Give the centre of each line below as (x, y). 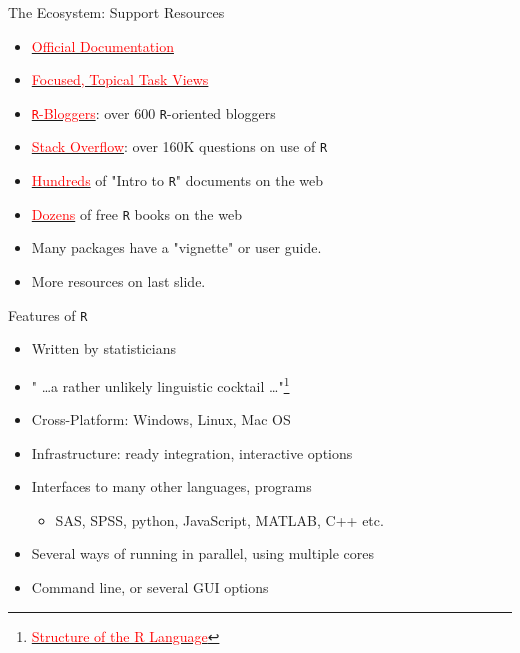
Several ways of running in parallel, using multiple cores (203, 553)
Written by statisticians (103, 348)
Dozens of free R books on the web (136, 213)
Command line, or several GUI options (150, 587)
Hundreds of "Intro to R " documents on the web (177, 180)
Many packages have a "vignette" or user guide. (176, 247)
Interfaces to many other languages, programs (171, 486)
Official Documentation (102, 45)
